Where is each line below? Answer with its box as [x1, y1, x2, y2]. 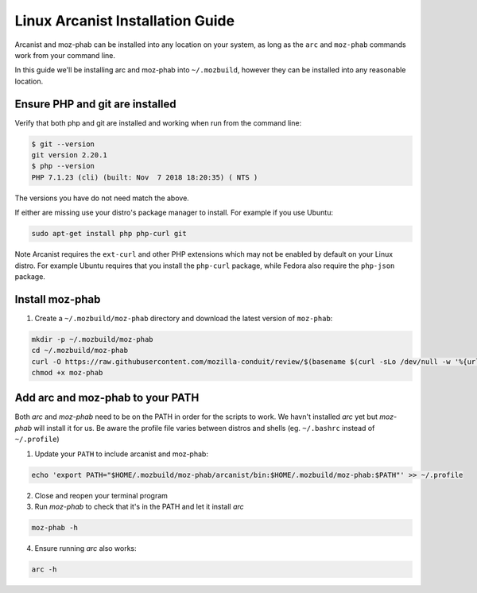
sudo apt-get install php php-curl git [31, 229, 187, 238]
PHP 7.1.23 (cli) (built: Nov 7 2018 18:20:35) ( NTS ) [31, 172, 258, 182]
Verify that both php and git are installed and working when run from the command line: [14, 118, 302, 127]
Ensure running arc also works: [34, 543, 137, 552]
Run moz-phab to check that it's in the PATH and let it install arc [34, 502, 244, 511]
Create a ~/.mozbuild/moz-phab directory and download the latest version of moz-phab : [34, 313, 333, 323]
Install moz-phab [14, 293, 101, 306]
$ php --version [31, 161, 95, 171]
